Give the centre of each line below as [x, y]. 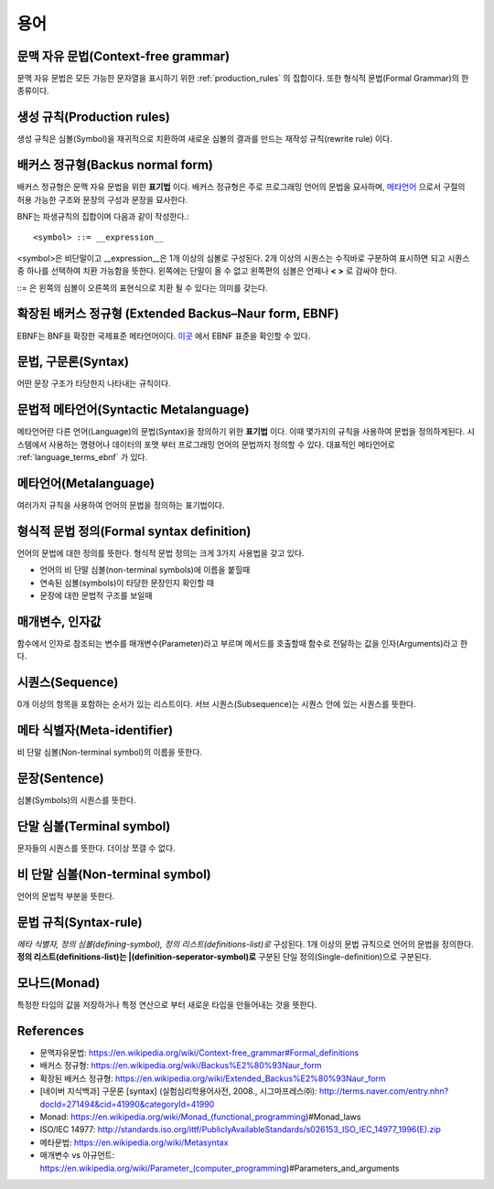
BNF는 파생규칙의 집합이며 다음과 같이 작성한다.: [103, 217]
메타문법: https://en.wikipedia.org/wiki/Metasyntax [134, 1142]
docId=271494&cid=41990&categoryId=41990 [127, 1104]
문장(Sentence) [60, 779]
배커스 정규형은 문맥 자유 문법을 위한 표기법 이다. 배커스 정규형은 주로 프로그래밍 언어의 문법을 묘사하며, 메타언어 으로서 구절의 [241, 187]
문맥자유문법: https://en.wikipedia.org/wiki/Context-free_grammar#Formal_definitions [199, 1053]
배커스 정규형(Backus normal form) [115, 165]
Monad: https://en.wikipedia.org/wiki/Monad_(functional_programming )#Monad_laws [200, 1117]
